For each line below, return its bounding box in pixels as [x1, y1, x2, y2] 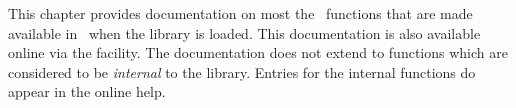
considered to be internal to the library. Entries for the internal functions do [8, 61, 476, 82]
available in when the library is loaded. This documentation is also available [8, 22, 481, 43]
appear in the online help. [8, 81, 166, 102]
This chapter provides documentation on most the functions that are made [8, 3, 473, 23]
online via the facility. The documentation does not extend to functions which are [8, 42, 508, 63]
